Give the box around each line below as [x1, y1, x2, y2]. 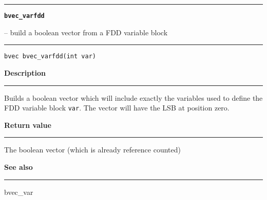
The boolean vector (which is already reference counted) [4, 144, 181, 155]
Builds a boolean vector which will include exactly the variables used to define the [4, 92, 263, 103]
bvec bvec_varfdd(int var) [4, 53, 96, 60]
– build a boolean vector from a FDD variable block [4, 27, 168, 37]
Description [4, 67, 46, 78]
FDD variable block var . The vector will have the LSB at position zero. [4, 102, 230, 113]
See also [4, 161, 33, 172]
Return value [4, 119, 51, 130]
